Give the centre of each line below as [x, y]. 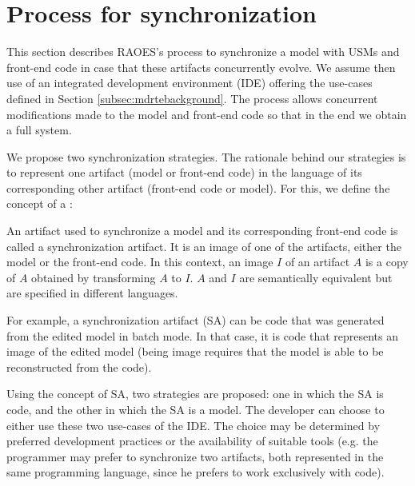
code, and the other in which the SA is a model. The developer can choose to [196, 409]
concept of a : [40, 203]
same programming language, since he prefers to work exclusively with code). [196, 472]
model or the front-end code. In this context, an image [140, 262]
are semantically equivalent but [316, 277]
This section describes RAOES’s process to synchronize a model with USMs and [203, 52]
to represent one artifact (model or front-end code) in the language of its [184, 172]
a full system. [39, 130]
